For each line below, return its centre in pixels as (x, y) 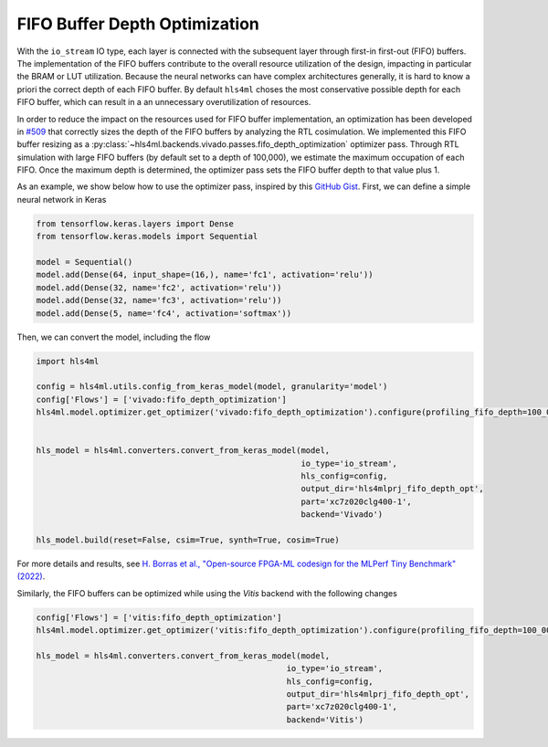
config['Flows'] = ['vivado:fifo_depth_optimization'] (161, 399)
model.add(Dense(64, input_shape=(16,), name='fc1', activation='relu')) (205, 275)
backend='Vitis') (325, 720)
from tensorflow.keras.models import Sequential (147, 237)
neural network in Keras (62, 199)
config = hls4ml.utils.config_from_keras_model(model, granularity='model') (212, 387)
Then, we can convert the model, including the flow (114, 337)
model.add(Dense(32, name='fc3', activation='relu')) (159, 300)
